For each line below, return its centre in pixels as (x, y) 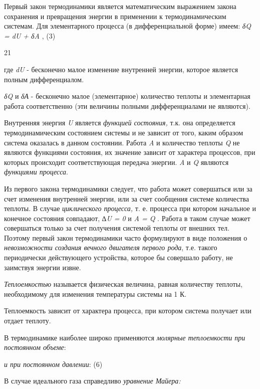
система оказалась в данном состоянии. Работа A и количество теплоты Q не (122, 142)
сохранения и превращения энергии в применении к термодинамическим (115, 16)
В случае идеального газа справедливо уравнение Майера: (92, 381)
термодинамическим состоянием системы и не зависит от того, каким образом (123, 132)
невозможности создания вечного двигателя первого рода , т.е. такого (111, 247)
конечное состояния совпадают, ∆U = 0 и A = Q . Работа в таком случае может (127, 218)
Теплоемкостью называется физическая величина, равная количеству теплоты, (123, 284)
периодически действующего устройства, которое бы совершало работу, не (118, 257)
